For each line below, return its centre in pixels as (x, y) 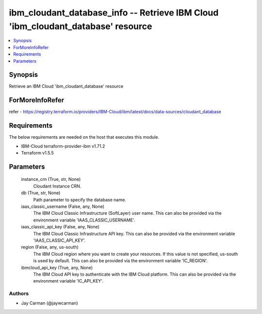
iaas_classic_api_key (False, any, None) (60, 227)
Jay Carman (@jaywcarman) (50, 303)
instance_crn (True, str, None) (51, 179)
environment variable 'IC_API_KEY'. (68, 281)
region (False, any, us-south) (50, 247)
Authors (19, 294)
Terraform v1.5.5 (38, 153)
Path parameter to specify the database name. (80, 200)
